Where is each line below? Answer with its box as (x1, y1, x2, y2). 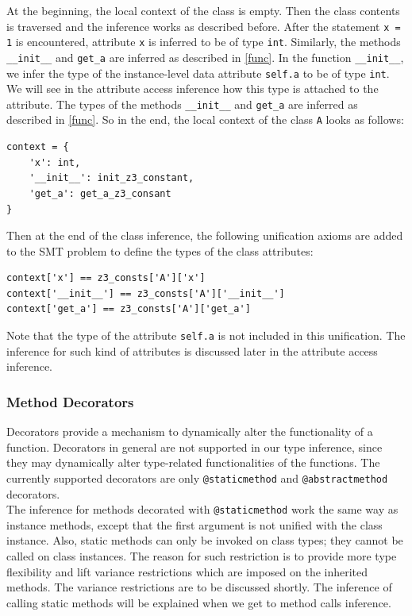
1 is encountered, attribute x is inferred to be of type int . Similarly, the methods (6, 33, 401, 50)
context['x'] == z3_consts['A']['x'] (6, 272, 206, 284)
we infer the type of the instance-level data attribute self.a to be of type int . (6, 64, 390, 81)
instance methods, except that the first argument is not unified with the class (6, 516, 383, 533)
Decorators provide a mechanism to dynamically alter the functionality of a (6, 423, 373, 440)
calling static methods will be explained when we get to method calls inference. (6, 594, 391, 610)
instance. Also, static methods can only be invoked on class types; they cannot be (6, 532, 403, 549)
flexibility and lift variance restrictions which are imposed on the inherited (6, 563, 368, 579)
